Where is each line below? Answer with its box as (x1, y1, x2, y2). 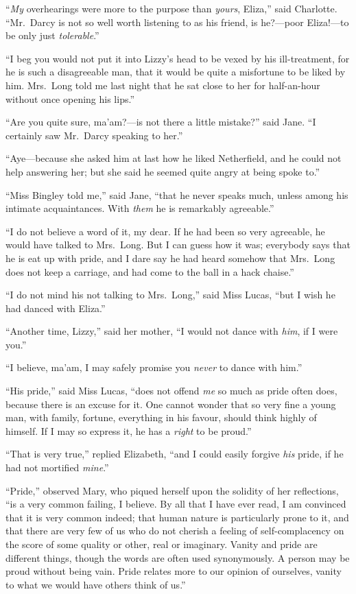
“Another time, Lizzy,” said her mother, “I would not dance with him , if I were (5, 324, 338, 338)
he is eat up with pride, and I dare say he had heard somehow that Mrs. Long (5, 250, 335, 265)
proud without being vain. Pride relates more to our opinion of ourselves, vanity (5, 564, 342, 578)
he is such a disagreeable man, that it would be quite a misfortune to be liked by (5, 64, 346, 79)
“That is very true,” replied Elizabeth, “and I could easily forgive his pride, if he (5, 447, 344, 461)
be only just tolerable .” (5, 28, 99, 43)
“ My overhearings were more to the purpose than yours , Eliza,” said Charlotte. (5, 1, 337, 15)
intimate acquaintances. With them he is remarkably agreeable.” (5, 201, 274, 215)
